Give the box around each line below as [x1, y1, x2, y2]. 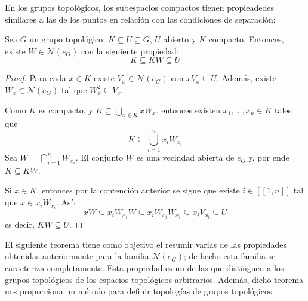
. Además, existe [216, 72, 276, 84]
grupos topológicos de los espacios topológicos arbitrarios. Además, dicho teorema [5, 273, 304, 285]
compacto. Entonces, [208, 33, 284, 45]
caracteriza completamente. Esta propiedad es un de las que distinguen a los [5, 262, 284, 274]
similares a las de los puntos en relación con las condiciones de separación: [5, 13, 276, 25]
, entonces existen [156, 103, 221, 116]
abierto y [163, 33, 196, 45]
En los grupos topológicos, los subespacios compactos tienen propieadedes [5, 1, 274, 13]
